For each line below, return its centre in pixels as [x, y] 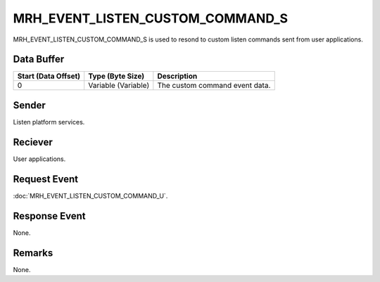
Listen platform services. [49, 122]
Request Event [46, 179]
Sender [29, 105]
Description [177, 76]
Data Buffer [39, 59]
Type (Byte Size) [116, 76]
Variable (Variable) [119, 86]
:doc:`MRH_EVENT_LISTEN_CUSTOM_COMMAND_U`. [90, 196]
